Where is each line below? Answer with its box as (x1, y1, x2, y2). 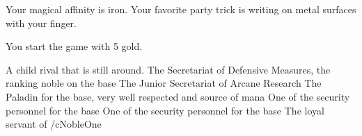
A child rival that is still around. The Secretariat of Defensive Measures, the (6, 62, 331, 76)
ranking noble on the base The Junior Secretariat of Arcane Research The (6, 76, 322, 90)
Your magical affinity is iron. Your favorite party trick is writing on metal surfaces (6, 2, 356, 16)
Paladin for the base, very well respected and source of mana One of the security (6, 89, 350, 103)
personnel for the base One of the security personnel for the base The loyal (6, 103, 324, 117)
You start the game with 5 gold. (6, 39, 143, 53)
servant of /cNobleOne (6, 117, 102, 131)
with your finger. (6, 15, 77, 30)
